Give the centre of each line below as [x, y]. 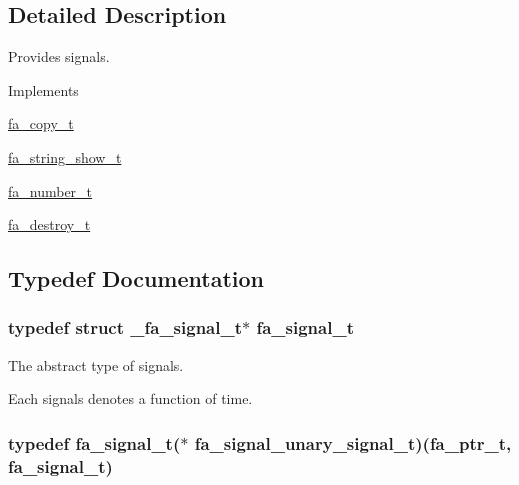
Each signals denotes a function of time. [130, 398]
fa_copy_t [41, 123]
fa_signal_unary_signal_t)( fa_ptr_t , [353, 442]
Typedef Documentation [136, 278]
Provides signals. [59, 56]
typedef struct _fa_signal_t [125, 327]
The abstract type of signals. [96, 364]
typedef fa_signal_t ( [94, 442]
